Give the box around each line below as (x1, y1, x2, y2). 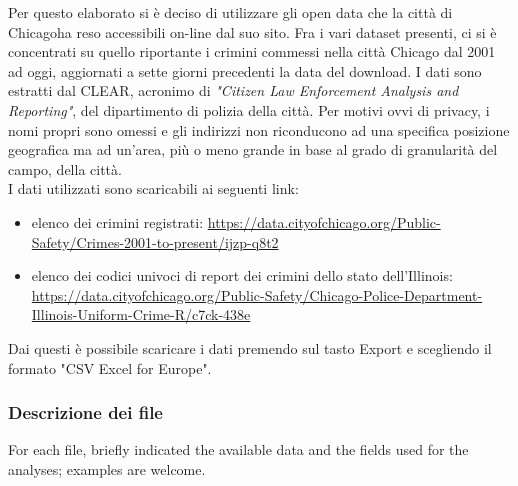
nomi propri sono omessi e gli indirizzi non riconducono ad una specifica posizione (8, 119, 510, 140)
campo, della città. (8, 158, 122, 179)
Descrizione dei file (8, 400, 163, 425)
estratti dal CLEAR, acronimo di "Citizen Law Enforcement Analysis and (8, 80, 459, 101)
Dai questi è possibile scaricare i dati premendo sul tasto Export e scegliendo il (8, 337, 492, 358)
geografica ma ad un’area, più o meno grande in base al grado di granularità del (8, 139, 498, 160)
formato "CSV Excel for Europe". (8, 357, 212, 378)
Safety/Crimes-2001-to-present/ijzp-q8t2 (31, 231, 279, 252)
